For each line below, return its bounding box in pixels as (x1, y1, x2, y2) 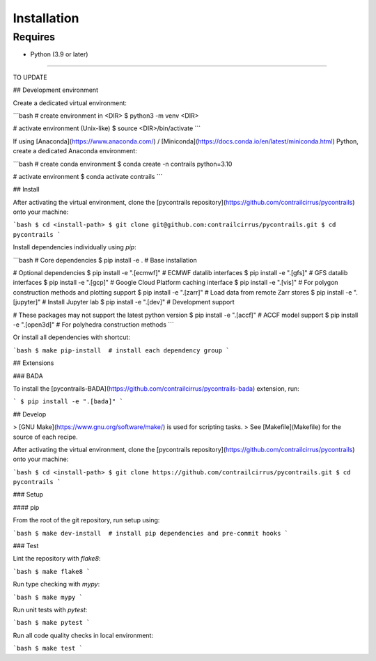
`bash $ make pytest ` (13, 619, 91, 627)
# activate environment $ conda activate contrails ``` (13, 172, 163, 180)
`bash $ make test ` (13, 644, 84, 653)
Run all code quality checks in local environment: (13, 631, 153, 639)
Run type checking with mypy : (13, 580, 100, 589)
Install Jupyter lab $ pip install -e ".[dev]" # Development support (47, 298, 235, 306)
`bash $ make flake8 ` (13, 568, 91, 575)
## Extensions (13, 359, 54, 367)
